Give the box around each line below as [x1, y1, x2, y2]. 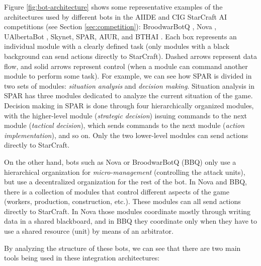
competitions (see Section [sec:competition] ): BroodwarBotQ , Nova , [4, 21, 217, 32]
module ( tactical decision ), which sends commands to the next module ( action [4, 120, 245, 130]
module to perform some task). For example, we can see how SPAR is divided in [4, 71, 252, 81]
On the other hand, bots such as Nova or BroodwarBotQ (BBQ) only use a [4, 156, 236, 167]
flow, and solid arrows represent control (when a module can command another [4, 60, 248, 71]
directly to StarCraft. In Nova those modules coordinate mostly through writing [4, 206, 251, 216]
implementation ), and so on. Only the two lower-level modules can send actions [4, 129, 248, 140]
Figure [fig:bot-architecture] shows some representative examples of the [4, 2, 223, 12]
